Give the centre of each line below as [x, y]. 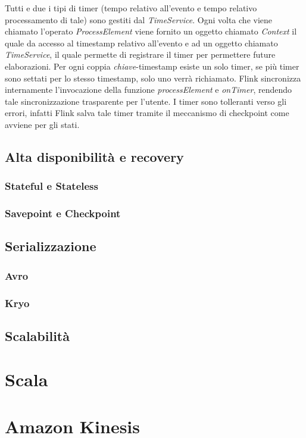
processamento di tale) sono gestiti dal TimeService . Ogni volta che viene [139, 19]
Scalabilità [37, 335]
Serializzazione [51, 246]
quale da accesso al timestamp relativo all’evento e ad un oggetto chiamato [141, 43]
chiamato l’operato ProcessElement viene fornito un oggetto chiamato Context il [151, 31]
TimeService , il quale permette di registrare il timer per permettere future [140, 54]
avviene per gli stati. [42, 124]
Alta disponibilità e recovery [94, 156]
